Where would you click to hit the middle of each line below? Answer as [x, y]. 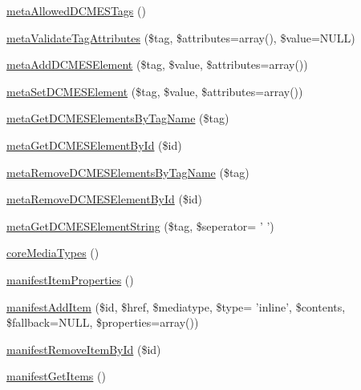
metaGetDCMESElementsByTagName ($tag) [118, 118]
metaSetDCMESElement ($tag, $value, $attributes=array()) [155, 91]
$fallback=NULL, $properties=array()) [103, 322]
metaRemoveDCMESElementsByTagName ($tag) [128, 172]
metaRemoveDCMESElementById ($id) [105, 199]
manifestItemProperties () [70, 279]
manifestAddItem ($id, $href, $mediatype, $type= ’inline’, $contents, [176, 306]
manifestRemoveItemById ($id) [84, 349]
